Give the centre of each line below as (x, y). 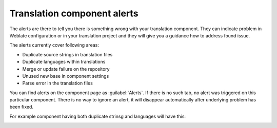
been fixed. (21, 107)
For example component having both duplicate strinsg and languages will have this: (98, 116)
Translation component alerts (74, 13)
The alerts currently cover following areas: (54, 45)
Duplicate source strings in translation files (67, 54)
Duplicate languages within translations (64, 62)
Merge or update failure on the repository (66, 69)
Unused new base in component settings (66, 76)
